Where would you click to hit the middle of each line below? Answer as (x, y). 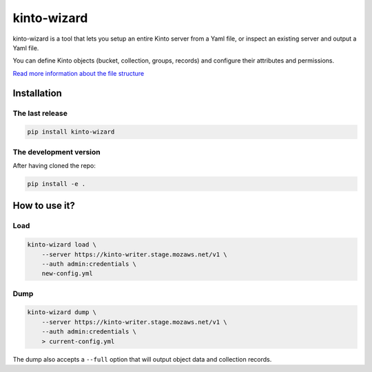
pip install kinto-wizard (71, 132)
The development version (56, 152)
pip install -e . (56, 184)
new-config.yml (67, 273)
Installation (37, 93)
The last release (40, 113)
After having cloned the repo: (54, 166)
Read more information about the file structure (79, 73)
